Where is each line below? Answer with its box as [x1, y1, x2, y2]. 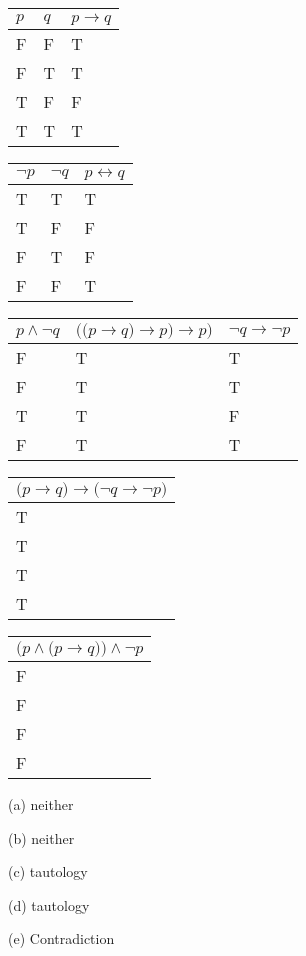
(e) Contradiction [8, 928, 115, 949]
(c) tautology [8, 861, 88, 882]
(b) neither [8, 827, 75, 848]
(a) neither [8, 794, 74, 814]
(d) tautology [8, 894, 90, 915]
